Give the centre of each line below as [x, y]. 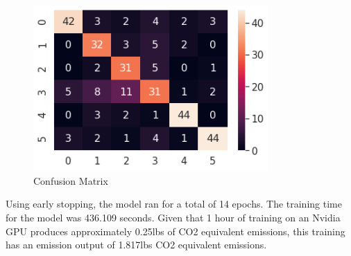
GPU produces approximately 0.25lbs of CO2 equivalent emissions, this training [175, 231]
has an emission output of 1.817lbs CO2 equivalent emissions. [136, 245]
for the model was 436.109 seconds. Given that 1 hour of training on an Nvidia [173, 217]
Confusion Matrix [71, 180]
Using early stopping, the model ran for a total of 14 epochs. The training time [174, 204]
